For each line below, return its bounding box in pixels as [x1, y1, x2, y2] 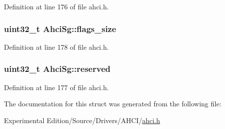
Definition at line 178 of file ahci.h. [4, 41, 109, 52]
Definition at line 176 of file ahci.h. [4, 1, 109, 11]
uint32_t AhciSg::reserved [4, 63, 111, 75]
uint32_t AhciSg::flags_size [4, 22, 116, 34]
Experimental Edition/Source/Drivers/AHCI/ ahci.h [4, 115, 160, 125]
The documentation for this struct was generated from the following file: [4, 98, 222, 109]
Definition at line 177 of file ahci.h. [4, 82, 109, 92]
